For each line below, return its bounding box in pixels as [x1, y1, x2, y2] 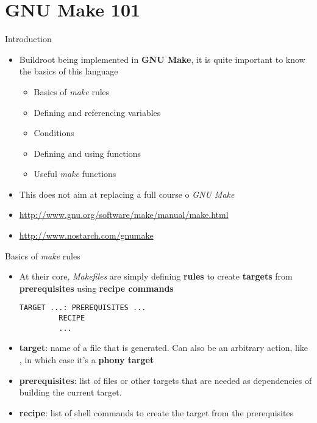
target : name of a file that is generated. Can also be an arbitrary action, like [19, 341, 308, 354]
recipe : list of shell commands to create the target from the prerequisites [19, 406, 294, 419]
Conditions [34, 126, 74, 139]
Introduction [5, 32, 52, 45]
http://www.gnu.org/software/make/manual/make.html [19, 208, 229, 221]
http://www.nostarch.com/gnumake [19, 229, 154, 242]
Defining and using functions [34, 146, 141, 159]
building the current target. [19, 386, 122, 399]
